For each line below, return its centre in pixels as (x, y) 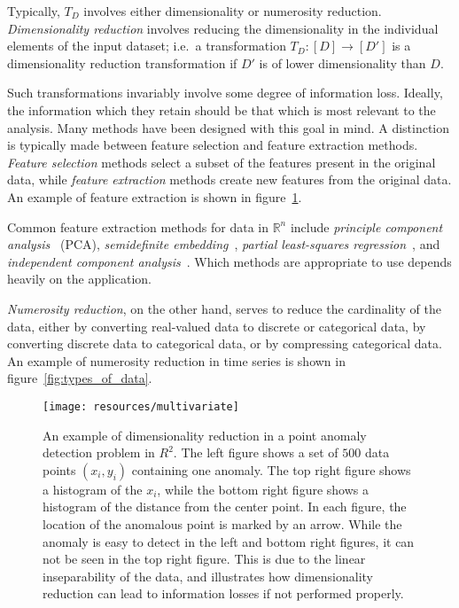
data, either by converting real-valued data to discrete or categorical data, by (217, 326)
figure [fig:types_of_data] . (80, 378)
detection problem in (99, 452)
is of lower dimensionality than (342, 62)
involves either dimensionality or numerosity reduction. (233, 11)
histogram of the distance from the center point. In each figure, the (225, 507)
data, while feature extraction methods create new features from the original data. (229, 179)
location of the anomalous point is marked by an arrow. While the (222, 523)
